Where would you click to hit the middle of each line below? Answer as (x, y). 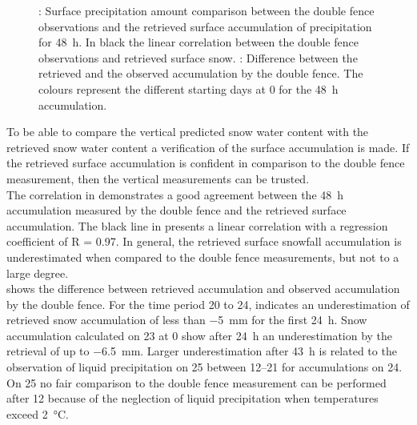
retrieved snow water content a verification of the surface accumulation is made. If (208, 147)
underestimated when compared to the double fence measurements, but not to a (203, 257)
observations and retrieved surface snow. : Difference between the (198, 57)
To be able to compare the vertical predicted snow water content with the (188, 132)
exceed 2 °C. (38, 413)
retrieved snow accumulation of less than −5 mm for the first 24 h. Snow (187, 320)
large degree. (38, 273)
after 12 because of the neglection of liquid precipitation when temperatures (192, 398)
